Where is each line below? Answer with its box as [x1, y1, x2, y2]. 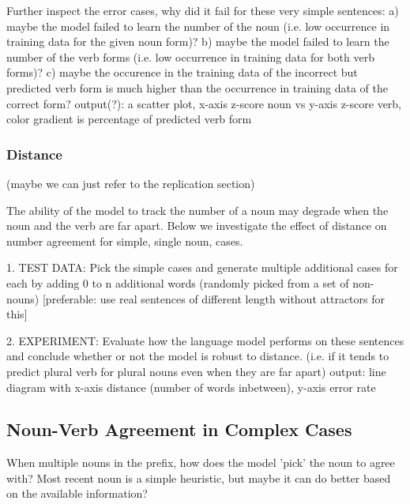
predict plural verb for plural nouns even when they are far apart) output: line [6, 363, 386, 379]
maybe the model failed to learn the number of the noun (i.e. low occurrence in [6, 17, 390, 34]
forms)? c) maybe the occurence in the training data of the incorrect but [6, 64, 358, 81]
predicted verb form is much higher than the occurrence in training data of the [6, 79, 388, 96]
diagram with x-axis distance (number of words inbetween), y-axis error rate [6, 378, 376, 395]
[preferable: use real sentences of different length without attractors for [42, 290, 385, 307]
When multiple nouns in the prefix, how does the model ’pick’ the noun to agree [6, 454, 395, 471]
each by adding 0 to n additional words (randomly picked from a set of [6, 274, 349, 291]
